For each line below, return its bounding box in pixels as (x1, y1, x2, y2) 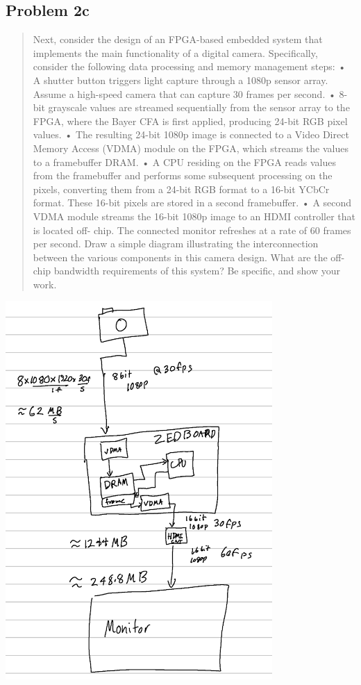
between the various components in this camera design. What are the (33, 249, 328, 264)
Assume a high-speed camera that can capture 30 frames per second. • (33, 86, 336, 101)
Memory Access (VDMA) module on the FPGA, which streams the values (33, 140, 349, 155)
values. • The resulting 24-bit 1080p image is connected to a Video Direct (33, 127, 349, 142)
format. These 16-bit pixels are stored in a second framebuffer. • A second (33, 195, 352, 210)
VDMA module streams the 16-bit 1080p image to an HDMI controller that (33, 208, 355, 223)
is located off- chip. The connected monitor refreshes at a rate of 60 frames (33, 222, 351, 237)
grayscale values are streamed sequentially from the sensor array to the (48, 100, 350, 115)
